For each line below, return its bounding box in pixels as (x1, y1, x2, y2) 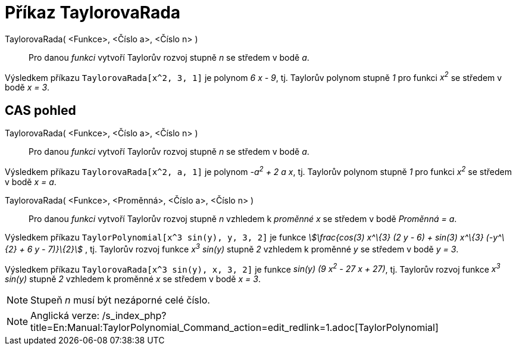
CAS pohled (5, 102, 76, 118)
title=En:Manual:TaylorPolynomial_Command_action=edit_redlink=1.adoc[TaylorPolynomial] (30, 321, 439, 334)
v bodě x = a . (5, 176, 57, 187)
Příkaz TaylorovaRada (5, 2, 181, 23)
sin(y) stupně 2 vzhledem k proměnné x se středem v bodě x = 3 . (5, 274, 261, 285)
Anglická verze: (30, 310, 100, 322)
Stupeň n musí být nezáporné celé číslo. (30, 294, 210, 307)
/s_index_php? (102, 310, 167, 322)
